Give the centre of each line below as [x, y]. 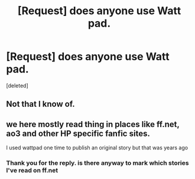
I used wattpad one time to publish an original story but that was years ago [97, 148]
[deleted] [17, 85]
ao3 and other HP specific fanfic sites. [78, 133]
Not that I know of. [40, 104]
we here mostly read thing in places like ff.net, [93, 124]
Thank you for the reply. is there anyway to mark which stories [97, 163]
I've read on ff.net [32, 171]
